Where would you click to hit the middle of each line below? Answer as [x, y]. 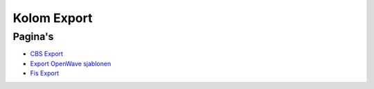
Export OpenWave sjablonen [71, 63]
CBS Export [47, 54]
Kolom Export [53, 18]
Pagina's [33, 37]
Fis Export [45, 73]
